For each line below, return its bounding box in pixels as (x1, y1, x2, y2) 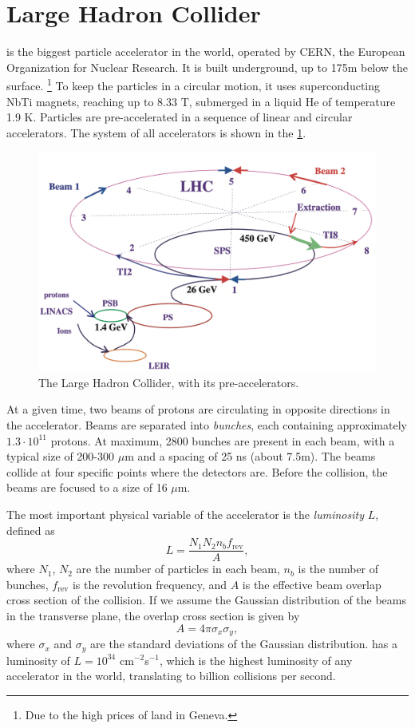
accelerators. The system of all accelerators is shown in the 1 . (6, 124, 306, 140)
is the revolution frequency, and (72, 576, 227, 592)
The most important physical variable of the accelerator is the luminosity (6, 506, 364, 523)
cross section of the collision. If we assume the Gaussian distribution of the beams (6, 591, 407, 608)
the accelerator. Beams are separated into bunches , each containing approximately (6, 417, 407, 433)
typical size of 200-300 (6, 448, 115, 465)
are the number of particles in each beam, (76, 560, 280, 577)
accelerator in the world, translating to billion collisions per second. (6, 667, 336, 684)
